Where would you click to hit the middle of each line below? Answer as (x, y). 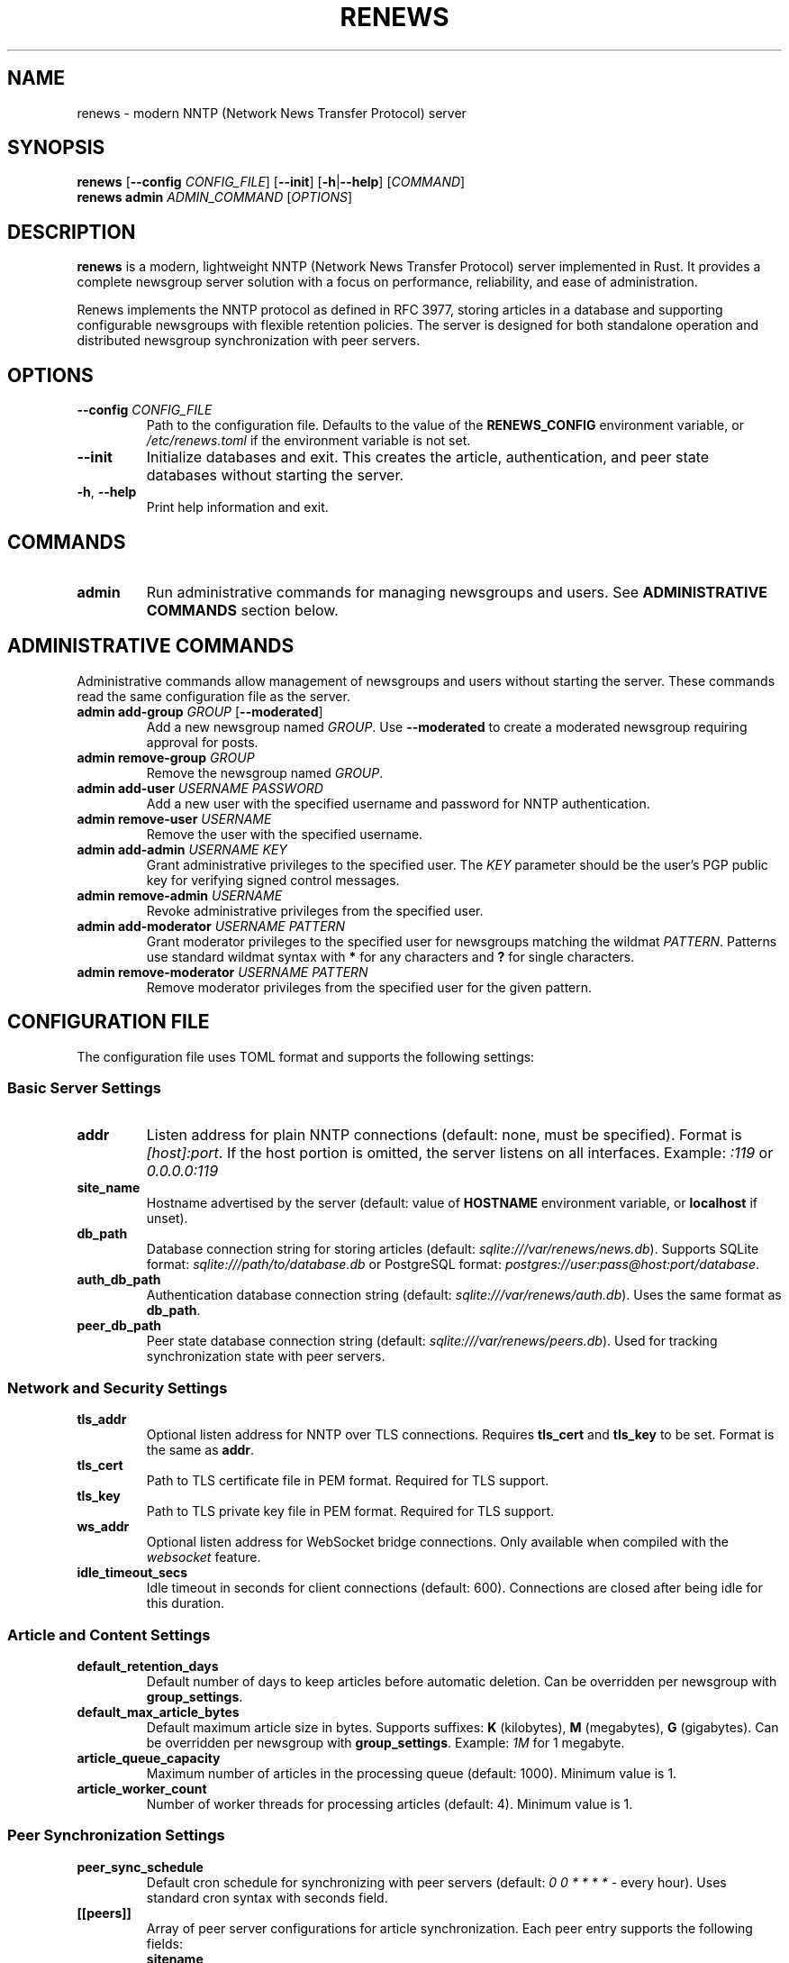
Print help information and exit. (237, 507)
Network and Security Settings (118, 1388)
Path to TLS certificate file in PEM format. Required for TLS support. (348, 1481)
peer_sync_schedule (140, 1867)
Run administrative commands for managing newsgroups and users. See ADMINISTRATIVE (457, 592)
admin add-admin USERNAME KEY (182, 849)
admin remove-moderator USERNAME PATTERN (222, 972)
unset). (167, 1219)
